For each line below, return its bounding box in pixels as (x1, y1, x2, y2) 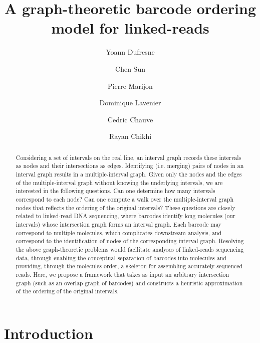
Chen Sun (115, 63, 145, 74)
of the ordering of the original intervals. (16, 287, 119, 295)
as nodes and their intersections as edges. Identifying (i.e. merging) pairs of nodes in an (16, 161, 244, 170)
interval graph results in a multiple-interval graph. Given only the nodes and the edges (16, 169, 242, 178)
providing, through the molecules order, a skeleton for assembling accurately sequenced (16, 262, 243, 270)
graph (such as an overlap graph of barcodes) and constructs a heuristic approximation (16, 278, 243, 287)
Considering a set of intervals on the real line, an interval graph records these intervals (16, 153, 241, 161)
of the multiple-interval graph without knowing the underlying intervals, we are (16, 178, 223, 187)
